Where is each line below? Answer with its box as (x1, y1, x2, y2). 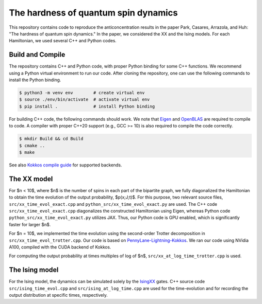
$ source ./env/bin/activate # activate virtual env (19, 97, 150, 102)
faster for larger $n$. (9, 221, 51, 227)
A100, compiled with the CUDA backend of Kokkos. (9, 244, 111, 250)
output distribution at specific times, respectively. (9, 292, 108, 298)
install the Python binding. (9, 77, 61, 83)
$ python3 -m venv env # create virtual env (19, 90, 145, 95)
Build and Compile (9, 51, 65, 59)
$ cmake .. (19, 143, 45, 148)
